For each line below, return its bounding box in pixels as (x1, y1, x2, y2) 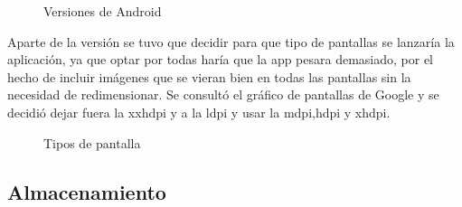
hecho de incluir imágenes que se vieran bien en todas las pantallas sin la (7, 67, 411, 86)
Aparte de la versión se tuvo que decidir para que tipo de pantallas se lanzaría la (7, 32, 455, 51)
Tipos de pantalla (43, 133, 141, 152)
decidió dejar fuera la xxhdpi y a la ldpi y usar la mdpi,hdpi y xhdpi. (7, 102, 391, 121)
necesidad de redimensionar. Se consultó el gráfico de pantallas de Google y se (7, 85, 439, 104)
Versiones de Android (43, 2, 162, 20)
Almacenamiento (7, 177, 166, 205)
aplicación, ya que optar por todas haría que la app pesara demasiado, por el (7, 50, 434, 69)
